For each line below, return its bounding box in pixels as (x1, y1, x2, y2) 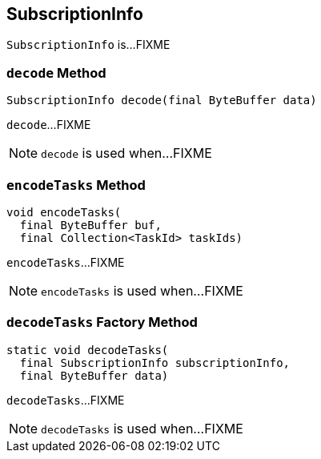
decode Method (6, 64, 106, 81)
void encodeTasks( (6, 205, 122, 219)
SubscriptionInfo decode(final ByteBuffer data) (6, 94, 317, 107)
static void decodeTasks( (6, 343, 169, 356)
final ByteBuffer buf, (19, 218, 162, 232)
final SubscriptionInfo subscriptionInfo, (19, 356, 291, 369)
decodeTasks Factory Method (6, 314, 198, 331)
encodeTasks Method (6, 176, 146, 193)
